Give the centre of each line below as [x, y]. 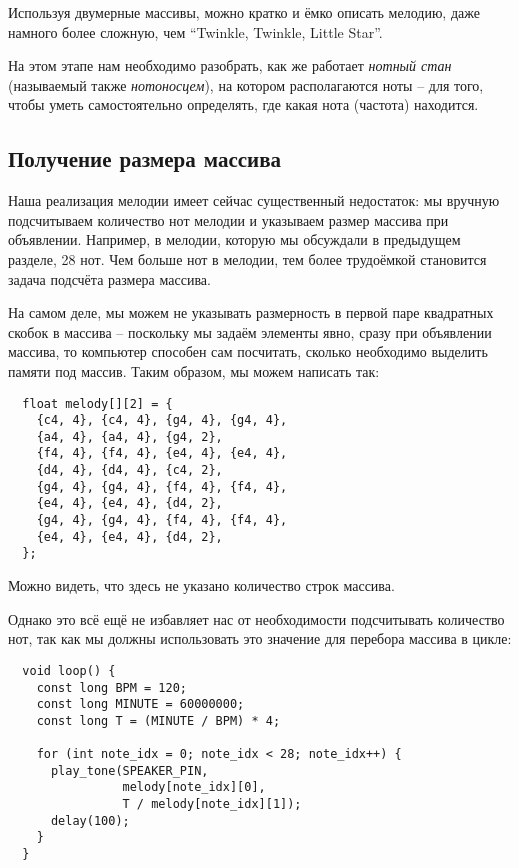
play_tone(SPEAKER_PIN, [129, 770]
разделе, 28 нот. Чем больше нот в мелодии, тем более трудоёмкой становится [247, 258]
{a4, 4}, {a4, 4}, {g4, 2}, [129, 436]
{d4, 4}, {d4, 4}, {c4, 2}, [129, 470]
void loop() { [69, 670]
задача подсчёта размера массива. [109, 278]
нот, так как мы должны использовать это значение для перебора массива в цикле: [260, 638]
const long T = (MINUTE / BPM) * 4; [158, 720]
